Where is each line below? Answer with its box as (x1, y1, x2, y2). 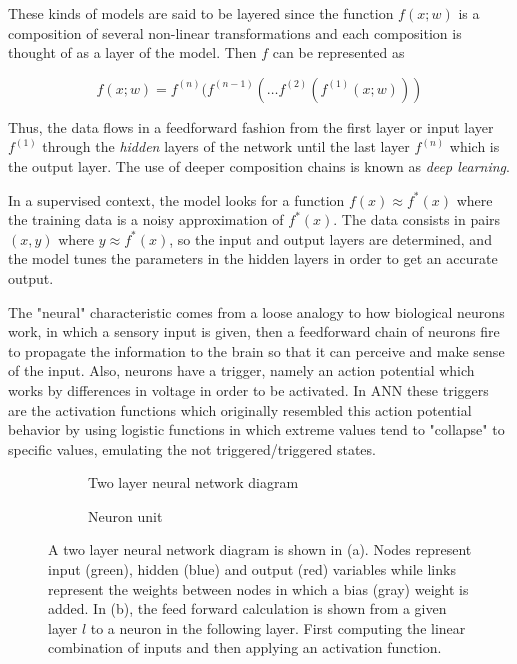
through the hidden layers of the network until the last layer (42, 136, 410, 157)
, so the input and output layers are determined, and (169, 228, 492, 249)
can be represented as (272, 42, 405, 63)
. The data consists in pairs (333, 209, 501, 230)
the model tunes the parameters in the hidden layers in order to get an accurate (8, 248, 498, 269)
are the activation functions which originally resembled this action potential (8, 399, 472, 420)
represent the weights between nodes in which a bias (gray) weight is (48, 578, 469, 599)
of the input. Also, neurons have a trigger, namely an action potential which (8, 360, 475, 381)
